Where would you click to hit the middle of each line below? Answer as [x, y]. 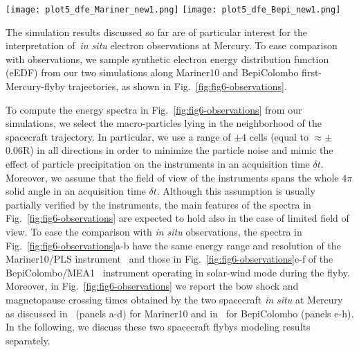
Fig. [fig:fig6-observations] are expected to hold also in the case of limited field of [177, 218]
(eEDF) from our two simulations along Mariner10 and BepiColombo [152, 72]
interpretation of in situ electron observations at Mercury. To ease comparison [172, 45]
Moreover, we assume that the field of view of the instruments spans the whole [172, 177]
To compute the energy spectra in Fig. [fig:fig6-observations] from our [154, 109]
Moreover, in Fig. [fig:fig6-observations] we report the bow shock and [152, 286]
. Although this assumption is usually [236, 191]
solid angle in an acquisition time [76, 191]
